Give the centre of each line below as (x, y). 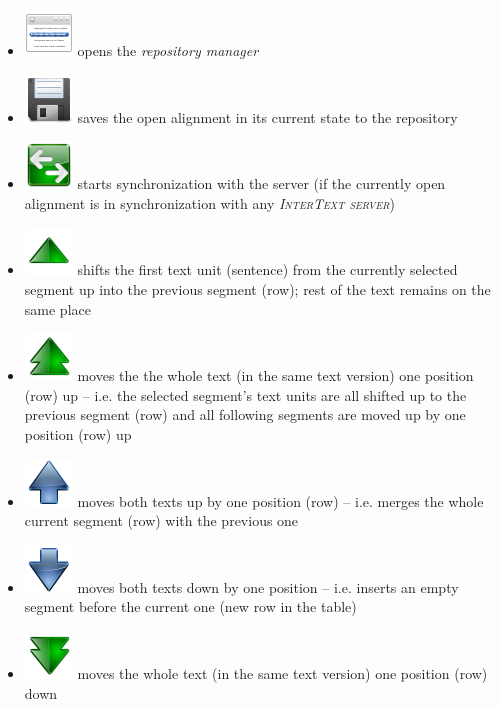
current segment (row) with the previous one (161, 520)
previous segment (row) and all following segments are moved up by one (245, 414)
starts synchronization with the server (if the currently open (261, 183)
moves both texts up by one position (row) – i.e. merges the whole (280, 500)
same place (57, 308)
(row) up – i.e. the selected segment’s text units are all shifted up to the (245, 394)
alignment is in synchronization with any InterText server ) (210, 202)
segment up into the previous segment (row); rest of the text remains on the (257, 288)
